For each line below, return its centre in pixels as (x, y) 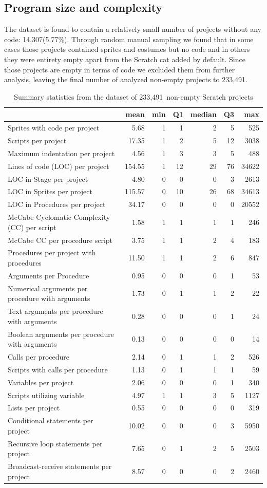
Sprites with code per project (54, 128)
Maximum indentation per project (61, 153)
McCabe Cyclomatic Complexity (59, 217)
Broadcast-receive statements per (60, 466)
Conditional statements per (51, 420)
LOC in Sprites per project (50, 191)
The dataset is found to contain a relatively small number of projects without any (133, 29)
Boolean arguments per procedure (61, 334)
